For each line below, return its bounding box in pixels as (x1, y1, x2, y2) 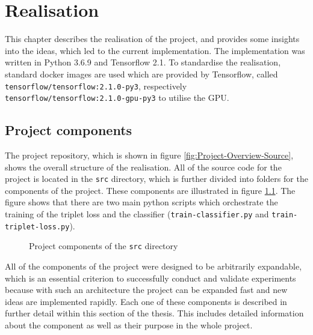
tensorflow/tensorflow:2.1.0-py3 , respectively (5, 79, 187, 92)
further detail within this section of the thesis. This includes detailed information (5, 307, 304, 319)
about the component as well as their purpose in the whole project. (5, 318, 253, 331)
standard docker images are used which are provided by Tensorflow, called (5, 67, 278, 80)
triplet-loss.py (5, 222, 70, 231)
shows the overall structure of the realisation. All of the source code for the (5, 160, 282, 173)
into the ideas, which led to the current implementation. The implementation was (5, 44, 305, 56)
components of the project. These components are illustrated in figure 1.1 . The (5, 184, 296, 196)
